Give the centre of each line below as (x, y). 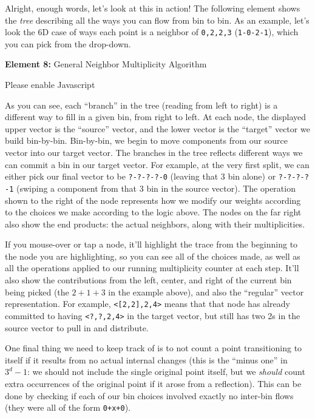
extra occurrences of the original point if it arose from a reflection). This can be (153, 383)
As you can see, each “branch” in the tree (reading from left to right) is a (141, 105)
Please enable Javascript (50, 85)
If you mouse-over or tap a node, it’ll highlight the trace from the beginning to (151, 244)
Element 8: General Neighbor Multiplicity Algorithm (106, 64)
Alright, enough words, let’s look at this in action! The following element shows (153, 8)
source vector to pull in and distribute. (77, 327)
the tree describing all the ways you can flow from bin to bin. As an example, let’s (157, 20)
